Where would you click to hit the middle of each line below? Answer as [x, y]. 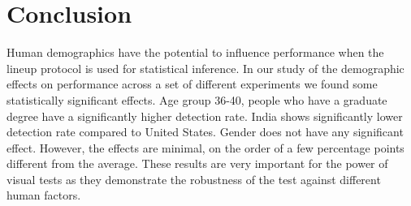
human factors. [44, 195]
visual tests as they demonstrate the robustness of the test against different [194, 179]
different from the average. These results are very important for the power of [197, 163]
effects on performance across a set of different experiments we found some [192, 84]
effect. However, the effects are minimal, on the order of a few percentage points [205, 147]
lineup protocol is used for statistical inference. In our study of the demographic [205, 68]
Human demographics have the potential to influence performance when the [195, 52]
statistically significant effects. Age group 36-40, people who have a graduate [197, 99]
